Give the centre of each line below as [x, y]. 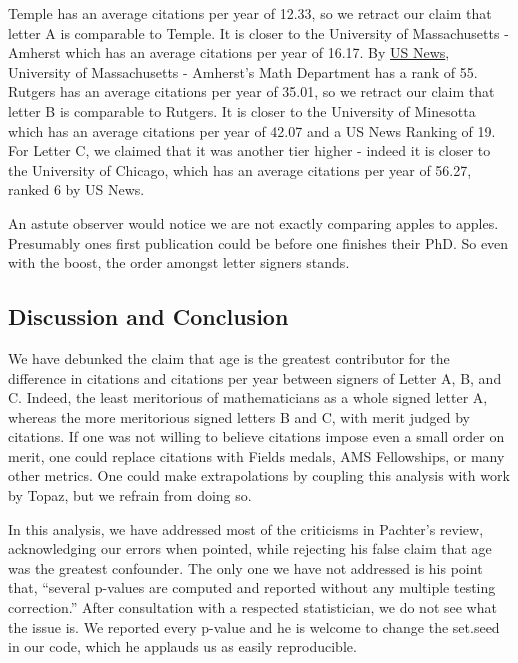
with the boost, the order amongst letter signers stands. [179, 262]
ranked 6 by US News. [76, 189]
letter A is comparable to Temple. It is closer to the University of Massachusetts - [258, 32]
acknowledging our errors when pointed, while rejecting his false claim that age [250, 548]
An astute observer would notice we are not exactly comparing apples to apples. [253, 222]
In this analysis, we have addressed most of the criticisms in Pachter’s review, [246, 528]
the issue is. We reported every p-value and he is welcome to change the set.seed [254, 626]
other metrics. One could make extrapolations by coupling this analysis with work [259, 475]
